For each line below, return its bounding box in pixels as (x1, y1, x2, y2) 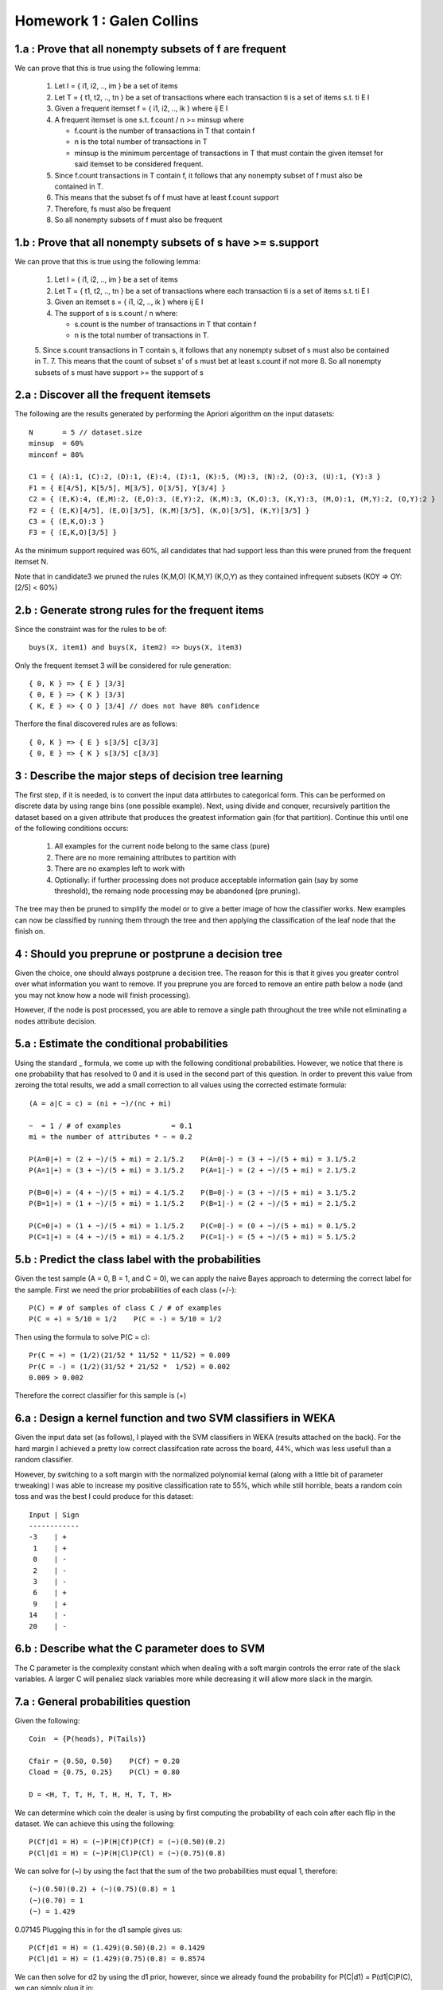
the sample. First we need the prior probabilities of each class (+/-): (14, 1285, 237, 1294)
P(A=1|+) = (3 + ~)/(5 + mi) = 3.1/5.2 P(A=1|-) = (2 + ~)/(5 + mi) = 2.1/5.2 (29, 1166, 356, 1175)
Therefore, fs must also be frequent (54, 204, 171, 213)
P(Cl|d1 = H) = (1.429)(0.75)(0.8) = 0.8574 (29, 1954, 206, 1964)
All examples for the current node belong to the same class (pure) (54, 841, 270, 851)
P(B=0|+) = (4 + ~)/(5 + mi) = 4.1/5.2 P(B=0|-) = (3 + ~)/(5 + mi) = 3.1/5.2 (29, 1188, 356, 1197)
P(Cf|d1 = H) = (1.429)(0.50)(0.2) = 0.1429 (29, 1943, 206, 1953)
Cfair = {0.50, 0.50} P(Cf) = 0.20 (29, 1756, 181, 1766)
